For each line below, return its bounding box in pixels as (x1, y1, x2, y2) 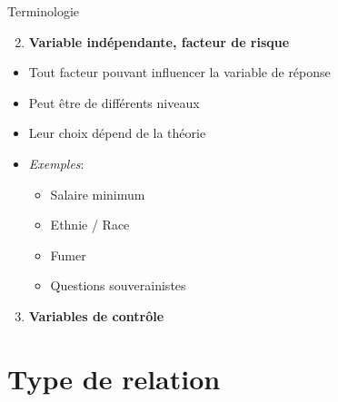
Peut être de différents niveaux (28, 93, 200, 112)
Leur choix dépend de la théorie (28, 123, 206, 142)
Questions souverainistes (50, 276, 186, 295)
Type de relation (7, 359, 221, 397)
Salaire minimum (50, 184, 145, 203)
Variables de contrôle (28, 306, 164, 325)
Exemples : (28, 153, 84, 172)
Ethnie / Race (50, 215, 130, 234)
